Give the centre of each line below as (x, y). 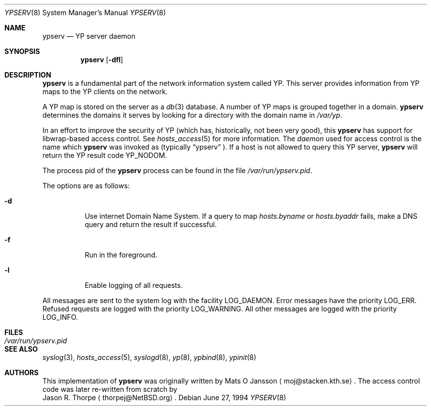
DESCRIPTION (28, 75)
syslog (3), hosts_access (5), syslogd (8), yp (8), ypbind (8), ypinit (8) (149, 357)
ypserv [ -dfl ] (102, 60)
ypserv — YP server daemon (89, 36)
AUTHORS (22, 372)
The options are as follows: (86, 186)
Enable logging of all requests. (134, 285)
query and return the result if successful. (151, 224)
